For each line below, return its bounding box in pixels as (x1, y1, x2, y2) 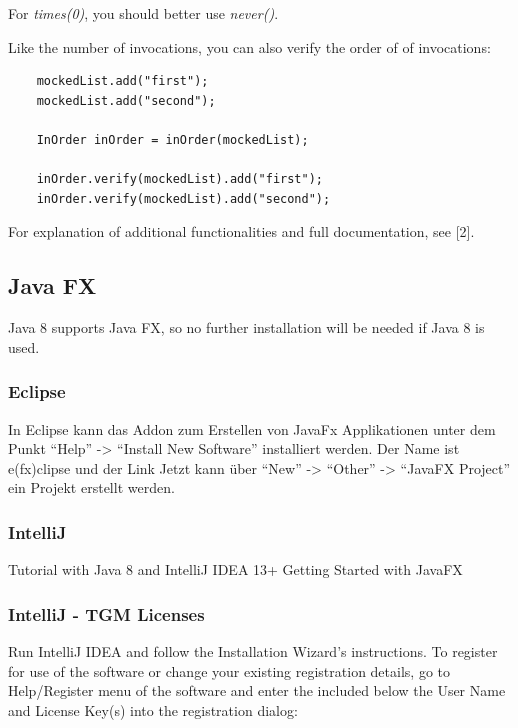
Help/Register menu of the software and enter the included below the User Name (8, 680, 506, 701)
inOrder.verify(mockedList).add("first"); (36, 172, 323, 187)
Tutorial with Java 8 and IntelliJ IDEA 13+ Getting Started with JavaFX (8, 559, 463, 580)
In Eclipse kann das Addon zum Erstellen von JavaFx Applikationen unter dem (8, 418, 496, 439)
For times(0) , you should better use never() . (8, 3, 279, 23)
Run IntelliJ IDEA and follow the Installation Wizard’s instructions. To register (8, 640, 498, 661)
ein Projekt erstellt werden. (8, 477, 175, 498)
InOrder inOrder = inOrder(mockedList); (36, 132, 309, 147)
